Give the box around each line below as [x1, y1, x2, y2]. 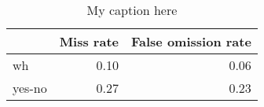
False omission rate [131, 32, 251, 50]
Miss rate [59, 32, 119, 50]
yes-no [13, 79, 47, 97]
